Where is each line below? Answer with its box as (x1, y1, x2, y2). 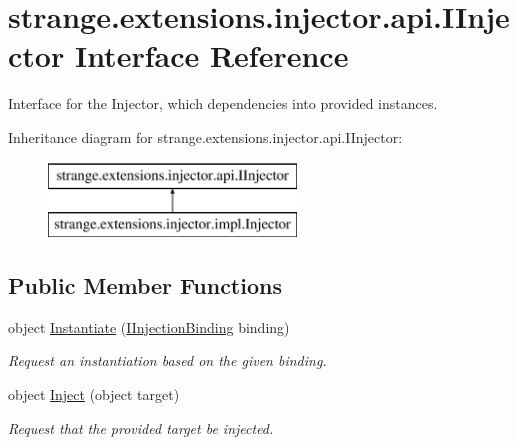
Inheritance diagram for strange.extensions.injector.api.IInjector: (8, 126, 403, 147)
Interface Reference (74, 35, 349, 76)
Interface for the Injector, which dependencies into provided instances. (8, 93, 438, 114)
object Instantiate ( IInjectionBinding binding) (8, 316, 290, 337)
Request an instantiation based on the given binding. (8, 350, 327, 371)
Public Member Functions (8, 270, 282, 301)
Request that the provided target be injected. (8, 417, 274, 438)
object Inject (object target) (8, 384, 180, 405)
